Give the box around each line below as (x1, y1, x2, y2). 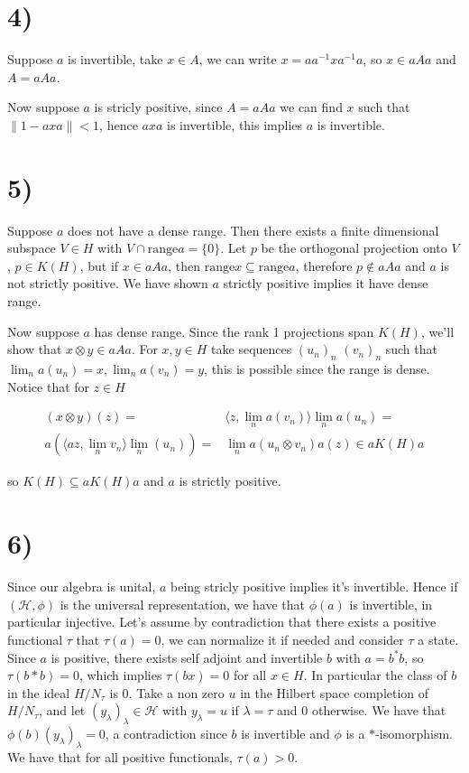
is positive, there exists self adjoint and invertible (51, 647, 323, 666)
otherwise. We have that (311, 701, 446, 720)
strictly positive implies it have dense (223, 274, 428, 293)
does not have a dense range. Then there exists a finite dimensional (67, 220, 439, 239)
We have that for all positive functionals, (7, 747, 233, 766)
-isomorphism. (375, 724, 453, 743)
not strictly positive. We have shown (7, 274, 208, 293)
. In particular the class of (303, 666, 447, 685)
